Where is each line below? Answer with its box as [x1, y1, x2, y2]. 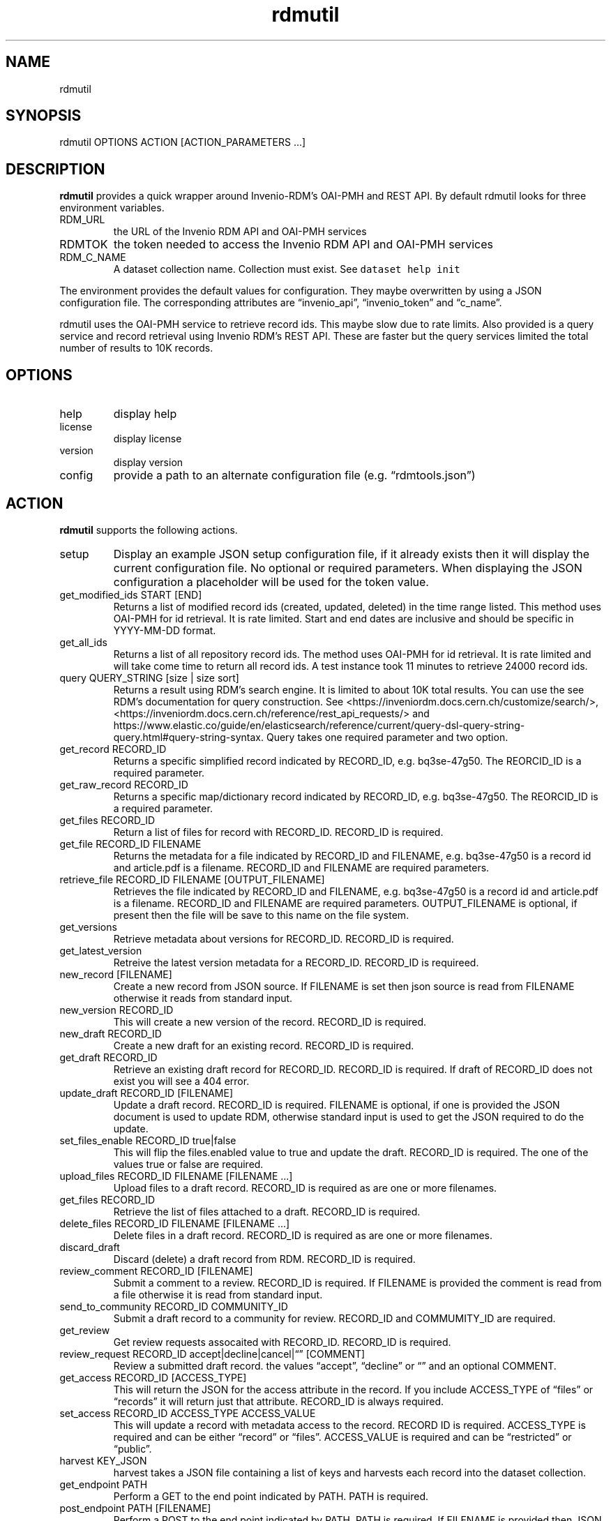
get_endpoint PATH [59, 1478, 148, 1490]
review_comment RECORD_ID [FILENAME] [59, 1264, 253, 1277]
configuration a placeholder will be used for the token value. [113, 574, 429, 589]
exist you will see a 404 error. [113, 1074, 250, 1087]
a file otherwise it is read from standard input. [113, 1288, 323, 1301]
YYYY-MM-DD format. [113, 624, 216, 636]
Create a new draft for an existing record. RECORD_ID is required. [113, 1039, 414, 1051]
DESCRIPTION [6, 160, 105, 178]
